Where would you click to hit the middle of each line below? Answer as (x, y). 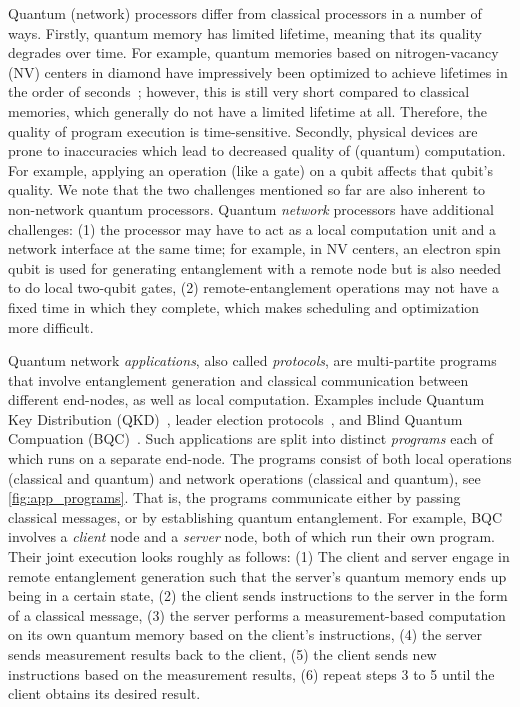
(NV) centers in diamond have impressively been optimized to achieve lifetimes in (258, 71)
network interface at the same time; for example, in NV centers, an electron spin (254, 248)
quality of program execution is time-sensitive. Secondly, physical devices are (243, 130)
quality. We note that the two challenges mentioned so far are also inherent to (247, 189)
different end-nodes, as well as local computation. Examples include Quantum (246, 399)
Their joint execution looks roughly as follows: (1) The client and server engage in (259, 556)
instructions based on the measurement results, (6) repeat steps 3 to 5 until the (251, 673)
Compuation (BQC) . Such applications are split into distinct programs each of (250, 438)
